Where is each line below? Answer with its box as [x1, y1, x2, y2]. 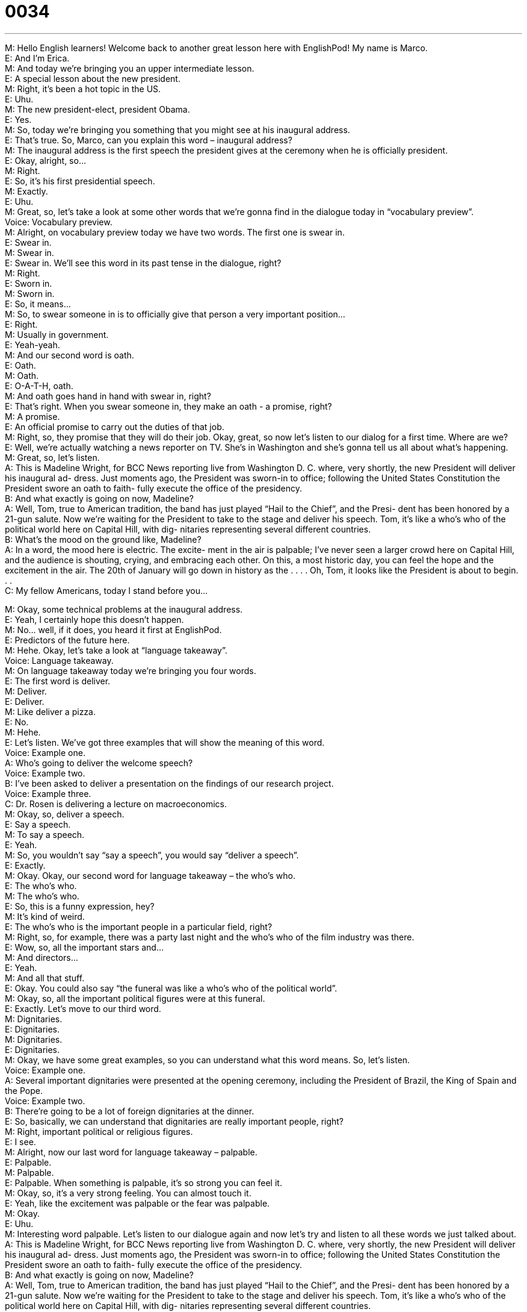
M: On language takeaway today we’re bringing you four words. [5, 665, 256, 676]
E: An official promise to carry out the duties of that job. [5, 421, 224, 432]
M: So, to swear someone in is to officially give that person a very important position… [5, 308, 345, 319]
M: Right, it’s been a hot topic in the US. [5, 83, 161, 94]
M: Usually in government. [5, 329, 109, 340]
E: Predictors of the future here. [5, 634, 130, 645]
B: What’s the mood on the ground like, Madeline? [5, 534, 202, 545]
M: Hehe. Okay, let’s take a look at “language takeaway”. [5, 645, 227, 655]
